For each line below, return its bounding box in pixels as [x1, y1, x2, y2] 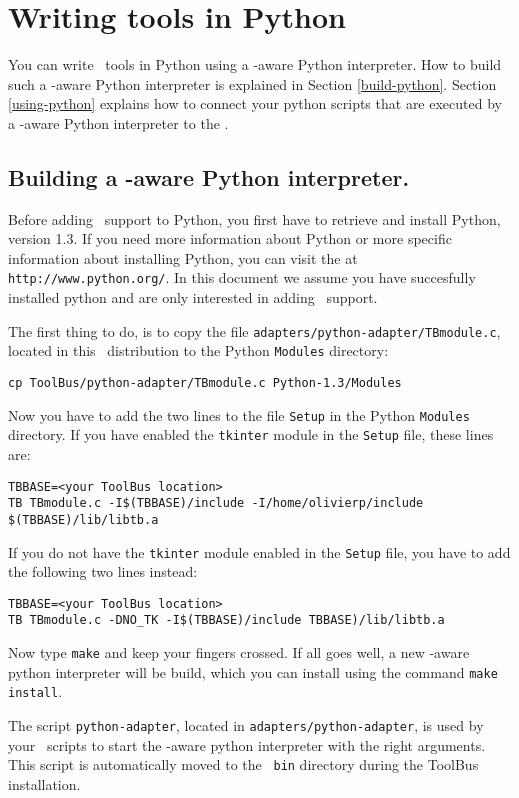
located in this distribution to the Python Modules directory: [8, 340, 389, 361]
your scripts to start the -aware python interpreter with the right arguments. [8, 734, 486, 755]
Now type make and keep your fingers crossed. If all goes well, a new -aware [8, 642, 470, 663]
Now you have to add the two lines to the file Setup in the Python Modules [8, 404, 470, 425]
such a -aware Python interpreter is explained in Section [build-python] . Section [8, 73, 497, 94]
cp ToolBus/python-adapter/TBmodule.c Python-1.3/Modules [8, 376, 402, 391]
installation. [8, 774, 81, 795]
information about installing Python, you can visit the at [8, 247, 358, 268]
